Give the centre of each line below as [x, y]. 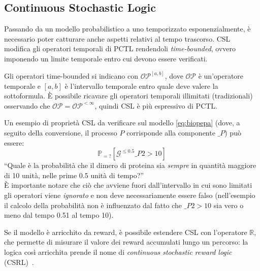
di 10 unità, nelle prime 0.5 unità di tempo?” [74, 175]
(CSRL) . [19, 262]
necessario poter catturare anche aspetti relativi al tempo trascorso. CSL [117, 38]
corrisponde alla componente [171, 132]
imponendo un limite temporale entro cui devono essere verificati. [106, 58]
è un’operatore [221, 76]
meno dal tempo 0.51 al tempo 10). [59, 215]
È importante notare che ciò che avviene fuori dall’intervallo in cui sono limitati [128, 185]
